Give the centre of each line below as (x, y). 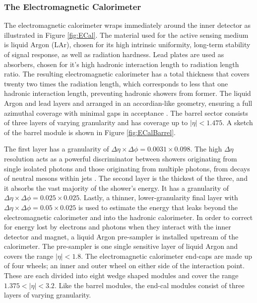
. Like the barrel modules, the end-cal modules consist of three (149, 285)
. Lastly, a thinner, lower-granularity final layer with (159, 197)
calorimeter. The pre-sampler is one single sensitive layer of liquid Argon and (121, 246)
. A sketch (238, 122)
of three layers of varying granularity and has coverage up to (96, 122)
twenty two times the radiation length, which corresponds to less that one (116, 83)
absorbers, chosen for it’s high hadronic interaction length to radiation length (122, 64)
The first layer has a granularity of (57, 149)
